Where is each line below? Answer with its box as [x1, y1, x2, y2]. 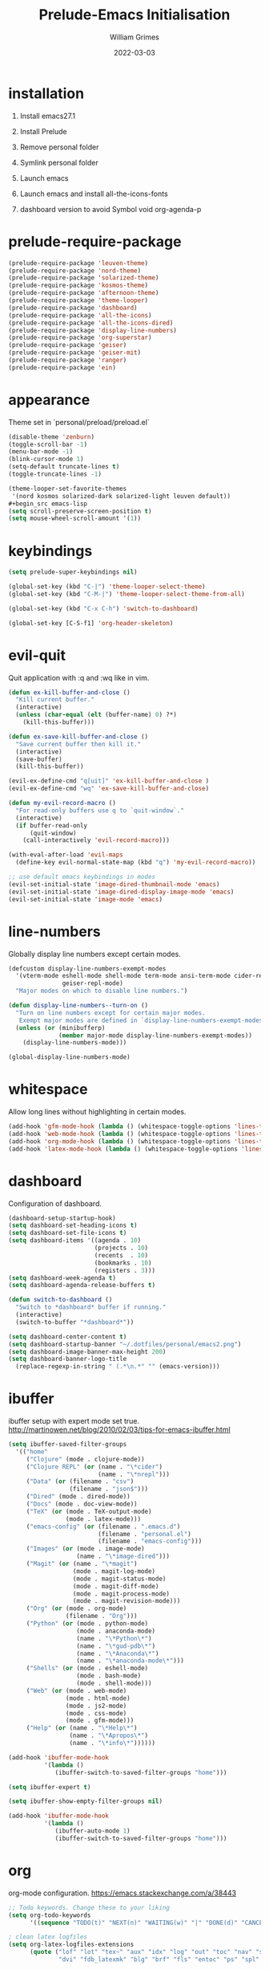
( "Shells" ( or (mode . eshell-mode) [26, 1665, 149, 1673]
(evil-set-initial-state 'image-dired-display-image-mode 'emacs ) [8, 888, 235, 896]
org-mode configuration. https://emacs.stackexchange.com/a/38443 [8, 1888, 237, 1898]
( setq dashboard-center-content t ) [8, 1332, 127, 1341]
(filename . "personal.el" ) [97, 1530, 192, 1538]
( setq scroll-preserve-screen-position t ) [8, 507, 152, 515]
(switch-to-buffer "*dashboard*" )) [15, 1318, 134, 1326]
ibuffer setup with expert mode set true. [8, 1416, 140, 1426]
